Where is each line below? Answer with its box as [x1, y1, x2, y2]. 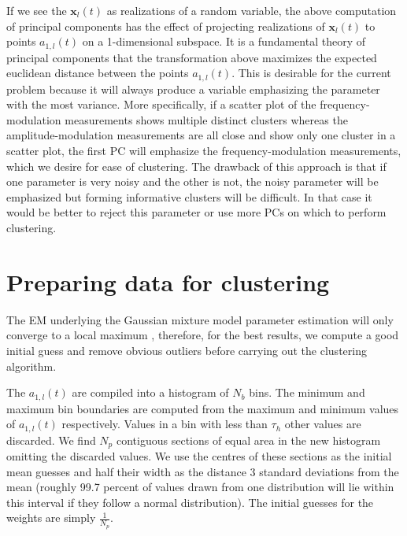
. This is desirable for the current [231, 65, 391, 81]
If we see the [6, 2, 67, 18]
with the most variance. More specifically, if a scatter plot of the [6, 96, 316, 113]
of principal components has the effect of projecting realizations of [6, 17, 325, 34]
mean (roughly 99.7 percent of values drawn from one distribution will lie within [6, 479, 394, 495]
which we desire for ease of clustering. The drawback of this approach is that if [6, 157, 387, 174]
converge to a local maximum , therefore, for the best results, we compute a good [6, 327, 399, 343]
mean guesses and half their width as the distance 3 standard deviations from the [6, 463, 399, 479]
